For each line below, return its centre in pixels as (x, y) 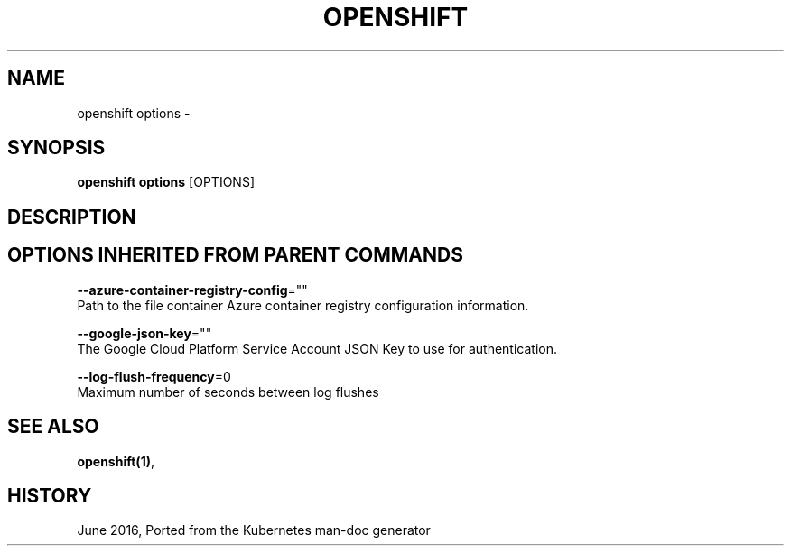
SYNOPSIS (56, 148)
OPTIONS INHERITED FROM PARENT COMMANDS (235, 255)
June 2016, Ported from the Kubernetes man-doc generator (254, 530)
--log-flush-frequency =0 (154, 376)
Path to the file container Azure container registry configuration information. (303, 305)
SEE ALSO (53, 427)
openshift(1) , (116, 461)
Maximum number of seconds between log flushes (228, 392)
